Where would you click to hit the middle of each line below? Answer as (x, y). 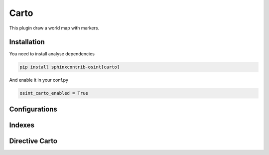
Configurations (33, 109)
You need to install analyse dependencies (52, 54)
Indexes (22, 125)
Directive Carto (33, 141)
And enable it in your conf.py (39, 80)
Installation (27, 42)
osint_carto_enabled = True (54, 93)
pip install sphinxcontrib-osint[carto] (69, 67)
